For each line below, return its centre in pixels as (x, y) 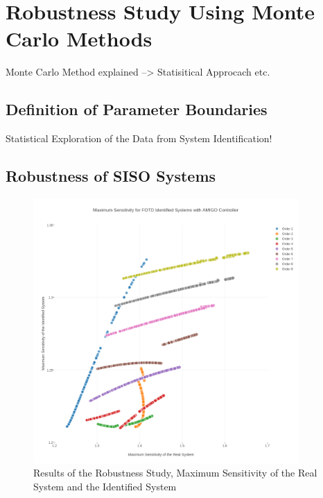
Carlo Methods (79, 38)
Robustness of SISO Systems (111, 176)
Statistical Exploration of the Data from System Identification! (139, 138)
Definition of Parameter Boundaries (137, 109)
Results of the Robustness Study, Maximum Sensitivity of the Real (175, 473)
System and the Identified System (105, 486)
